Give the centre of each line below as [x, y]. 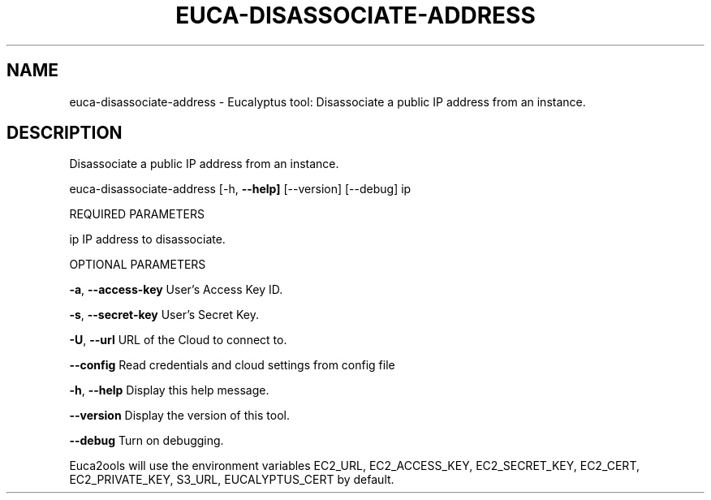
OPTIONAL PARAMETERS [138, 265]
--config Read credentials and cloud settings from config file [232, 365]
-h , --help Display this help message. [169, 390]
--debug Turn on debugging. [147, 441]
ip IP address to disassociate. [147, 239]
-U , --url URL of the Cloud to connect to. [178, 340]
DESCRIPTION [65, 133]
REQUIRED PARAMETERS [137, 214]
